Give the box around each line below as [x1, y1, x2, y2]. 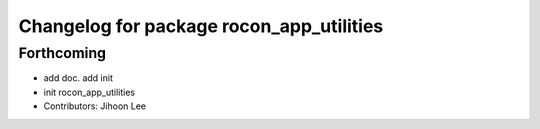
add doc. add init [43, 72, 114, 84]
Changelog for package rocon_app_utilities [18, 15, 384, 37]
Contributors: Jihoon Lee [43, 100, 147, 112]
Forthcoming [18, 44, 107, 62]
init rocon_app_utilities [43, 86, 135, 98]
